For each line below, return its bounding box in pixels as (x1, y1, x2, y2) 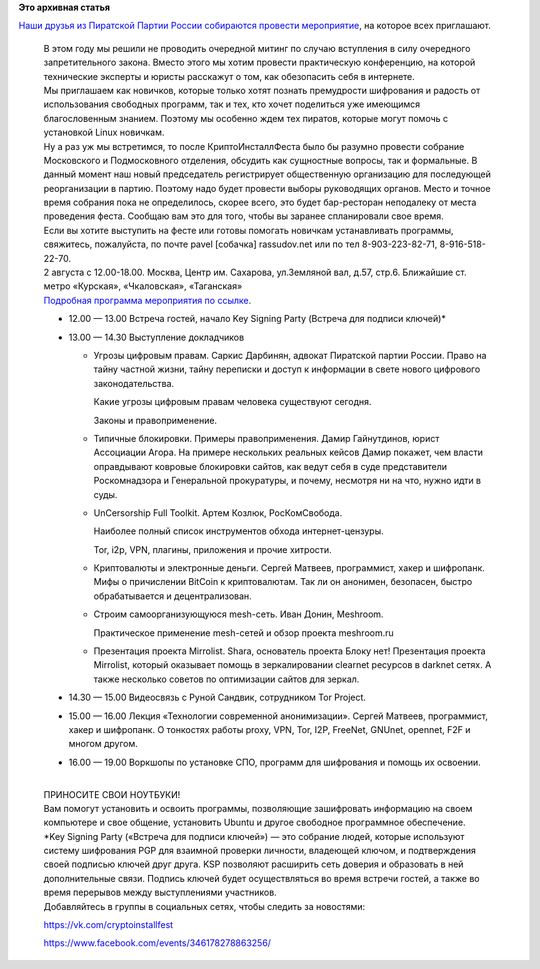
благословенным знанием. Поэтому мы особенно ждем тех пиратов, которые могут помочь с (43, 112, 449, 124)
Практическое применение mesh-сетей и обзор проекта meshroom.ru (93, 626, 394, 639)
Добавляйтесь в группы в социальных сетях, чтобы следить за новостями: (43, 900, 366, 912)
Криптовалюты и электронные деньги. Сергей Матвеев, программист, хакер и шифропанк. (93, 562, 485, 574)
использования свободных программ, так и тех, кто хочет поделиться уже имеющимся (43, 98, 421, 110)
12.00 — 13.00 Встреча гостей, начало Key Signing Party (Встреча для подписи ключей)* (68, 313, 447, 325)
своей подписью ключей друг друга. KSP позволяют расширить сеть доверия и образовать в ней (43, 858, 464, 870)
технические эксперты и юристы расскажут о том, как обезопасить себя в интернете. (43, 70, 415, 82)
